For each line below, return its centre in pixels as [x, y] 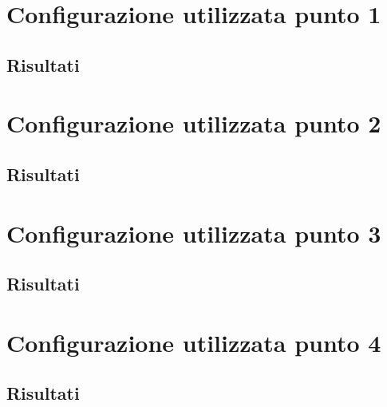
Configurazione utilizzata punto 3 [194, 233]
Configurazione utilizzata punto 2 [194, 123]
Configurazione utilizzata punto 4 [194, 342]
